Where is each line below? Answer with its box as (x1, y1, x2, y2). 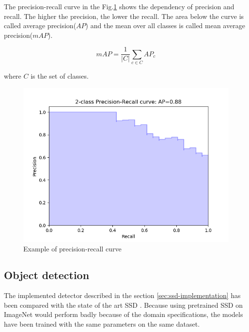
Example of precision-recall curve (23, 244, 122, 254)
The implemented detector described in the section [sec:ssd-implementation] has (4, 290, 241, 300)
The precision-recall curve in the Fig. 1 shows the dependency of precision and (4, 1, 234, 11)
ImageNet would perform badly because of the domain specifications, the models (4, 309, 243, 319)
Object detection (4, 267, 90, 282)
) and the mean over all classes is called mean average (85, 20, 245, 31)
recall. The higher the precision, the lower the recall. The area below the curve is (4, 11, 244, 21)
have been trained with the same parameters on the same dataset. (4, 318, 200, 329)
